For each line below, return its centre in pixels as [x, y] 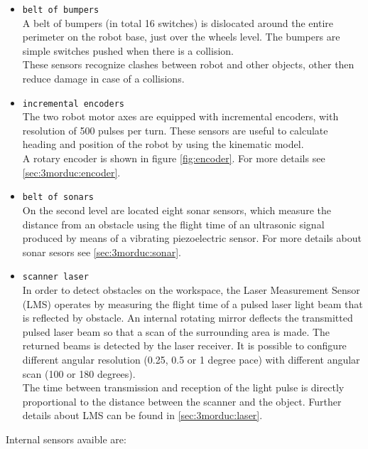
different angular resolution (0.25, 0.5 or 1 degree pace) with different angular [191, 359]
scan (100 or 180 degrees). [79, 373]
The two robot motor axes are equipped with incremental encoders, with [180, 116]
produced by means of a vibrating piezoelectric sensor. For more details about [192, 238]
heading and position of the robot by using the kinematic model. [163, 144]
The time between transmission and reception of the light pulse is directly [183, 387]
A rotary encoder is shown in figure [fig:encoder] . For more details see [174, 158]
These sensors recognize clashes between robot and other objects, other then [188, 64]
